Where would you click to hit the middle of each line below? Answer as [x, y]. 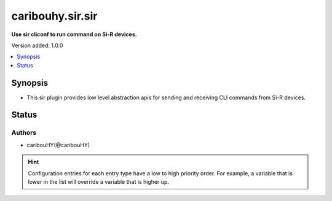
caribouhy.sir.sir [54, 16]
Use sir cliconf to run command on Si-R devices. [74, 34]
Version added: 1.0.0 [37, 45]
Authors [24, 133]
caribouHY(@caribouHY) [58, 145]
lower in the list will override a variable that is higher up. [98, 181]
